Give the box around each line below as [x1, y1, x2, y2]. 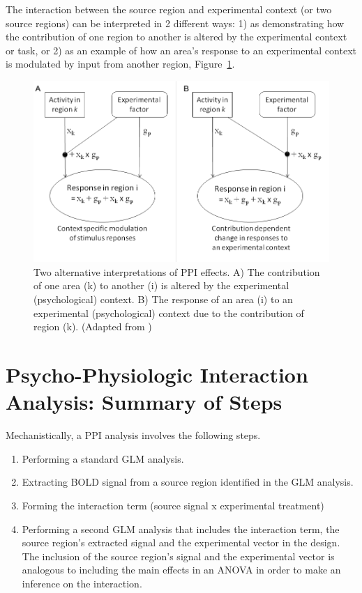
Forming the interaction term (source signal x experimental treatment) [22, 498, 324, 512]
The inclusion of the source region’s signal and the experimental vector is [22, 548, 335, 563]
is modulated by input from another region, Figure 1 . [6, 56, 235, 71]
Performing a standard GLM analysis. [22, 451, 184, 465]
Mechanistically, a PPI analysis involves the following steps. [6, 428, 261, 442]
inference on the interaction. [22, 576, 142, 590]
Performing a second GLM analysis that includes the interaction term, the [22, 521, 340, 536]
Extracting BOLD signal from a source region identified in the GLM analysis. [22, 475, 354, 489]
